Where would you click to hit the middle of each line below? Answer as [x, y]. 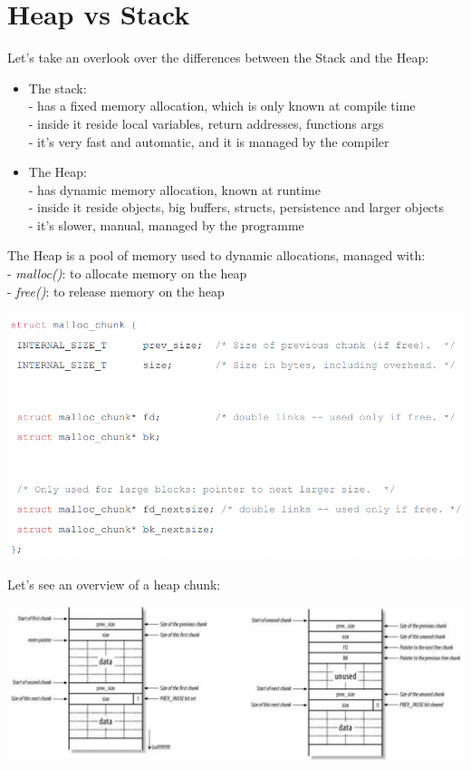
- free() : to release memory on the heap [116, 291]
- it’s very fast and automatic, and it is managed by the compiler [209, 141]
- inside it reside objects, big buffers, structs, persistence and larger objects [236, 207]
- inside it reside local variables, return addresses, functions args [206, 123]
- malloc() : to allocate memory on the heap [127, 273]
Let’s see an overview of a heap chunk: [114, 584]
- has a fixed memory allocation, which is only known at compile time [222, 106]
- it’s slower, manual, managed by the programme [166, 224]
